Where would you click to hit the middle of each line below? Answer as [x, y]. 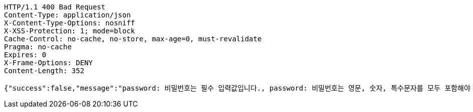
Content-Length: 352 [44, 71]
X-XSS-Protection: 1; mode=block [70, 31]
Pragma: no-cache [38, 47]
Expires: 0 [25, 55]
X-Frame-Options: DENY [49, 63]
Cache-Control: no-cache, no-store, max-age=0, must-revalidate [133, 39]
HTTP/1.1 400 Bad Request [55, 7]
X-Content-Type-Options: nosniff [70, 23]
